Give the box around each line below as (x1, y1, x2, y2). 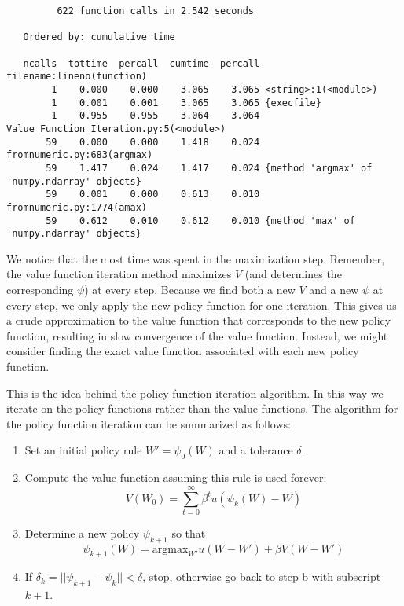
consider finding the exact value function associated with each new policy (6, 343, 359, 359)
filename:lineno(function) (6, 71, 147, 83)
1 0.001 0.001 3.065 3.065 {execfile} (51, 97, 321, 108)
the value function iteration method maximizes (6, 266, 232, 282)
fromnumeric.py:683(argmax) (6, 149, 153, 161)
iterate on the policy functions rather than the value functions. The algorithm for (6, 400, 398, 417)
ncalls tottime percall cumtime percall (23, 57, 260, 69)
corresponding (6, 281, 74, 297)
